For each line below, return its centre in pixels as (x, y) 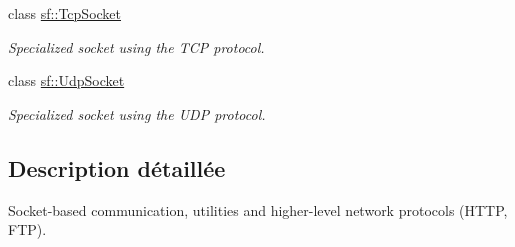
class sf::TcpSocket (65, 13)
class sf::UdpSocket (66, 80)
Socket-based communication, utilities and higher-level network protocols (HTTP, (258, 209)
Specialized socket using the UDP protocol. (137, 113)
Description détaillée (117, 167)
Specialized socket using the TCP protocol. (136, 46)
